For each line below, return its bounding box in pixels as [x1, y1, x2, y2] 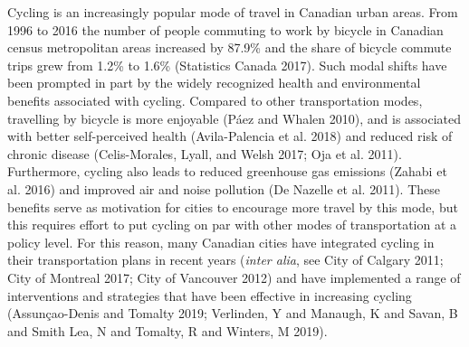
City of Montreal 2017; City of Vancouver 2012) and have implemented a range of [7, 267, 461, 286]
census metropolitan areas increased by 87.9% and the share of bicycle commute [7, 38, 452, 57]
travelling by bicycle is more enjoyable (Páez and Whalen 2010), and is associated [7, 108, 462, 127]
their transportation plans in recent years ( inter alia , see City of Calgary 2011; [7, 250, 444, 269]
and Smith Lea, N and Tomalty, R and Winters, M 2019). [7, 321, 328, 340]
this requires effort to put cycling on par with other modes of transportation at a [7, 215, 457, 234]
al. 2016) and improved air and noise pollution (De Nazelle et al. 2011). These [7, 179, 440, 198]
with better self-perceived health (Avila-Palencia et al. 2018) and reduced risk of [7, 127, 453, 145]
